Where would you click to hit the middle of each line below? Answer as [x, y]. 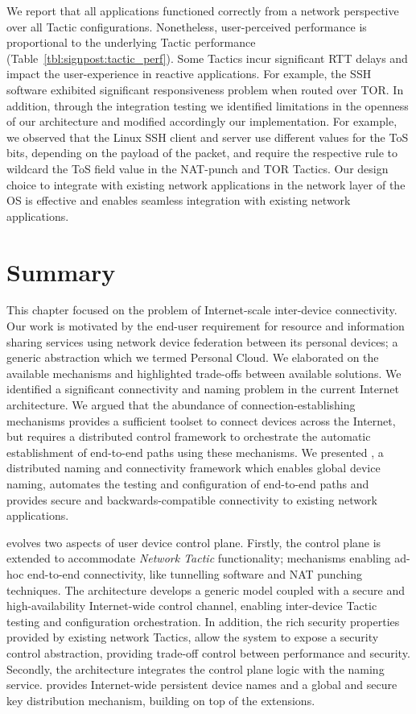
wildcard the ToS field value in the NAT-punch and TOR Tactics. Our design [198, 168]
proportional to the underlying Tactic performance [131, 42]
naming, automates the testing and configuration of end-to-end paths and [188, 483]
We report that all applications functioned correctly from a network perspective [203, 10]
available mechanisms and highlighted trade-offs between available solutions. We [204, 373]
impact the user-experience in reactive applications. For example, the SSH [189, 74]
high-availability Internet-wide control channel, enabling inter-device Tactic [192, 606]
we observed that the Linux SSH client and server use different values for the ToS [208, 137]
